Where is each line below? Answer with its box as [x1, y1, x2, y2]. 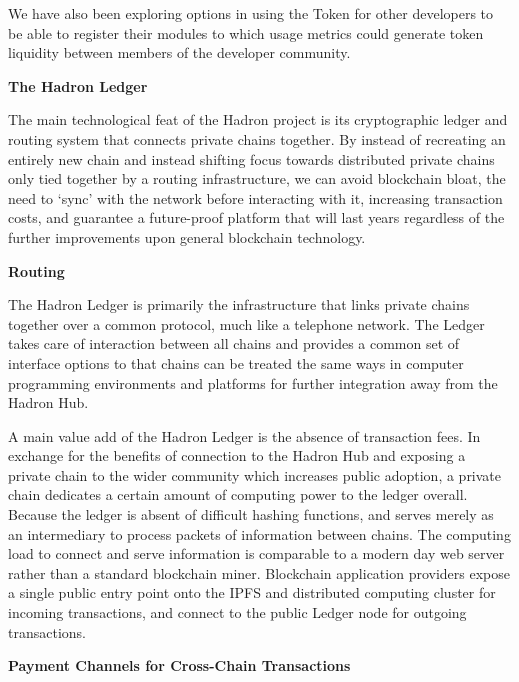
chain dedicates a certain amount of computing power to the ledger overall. [8, 484, 468, 505]
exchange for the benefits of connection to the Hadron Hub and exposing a [8, 445, 466, 466]
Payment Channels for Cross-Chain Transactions [8, 655, 351, 676]
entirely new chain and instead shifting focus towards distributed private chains [8, 148, 495, 169]
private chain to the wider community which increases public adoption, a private [8, 464, 502, 485]
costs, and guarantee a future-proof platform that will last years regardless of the [8, 207, 505, 228]
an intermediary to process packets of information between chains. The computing [8, 523, 511, 544]
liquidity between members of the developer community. [8, 42, 351, 63]
